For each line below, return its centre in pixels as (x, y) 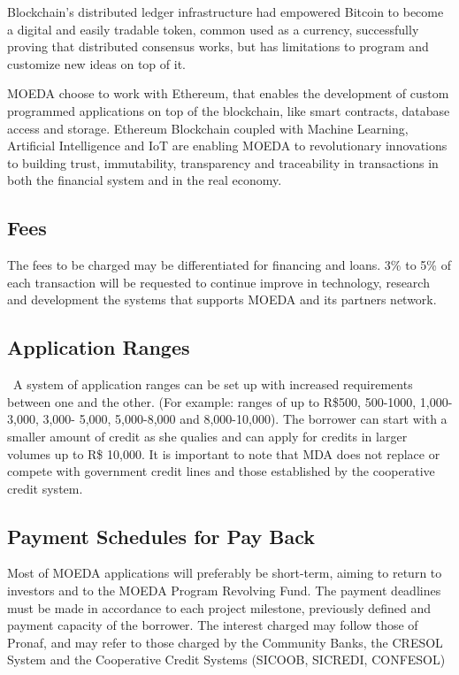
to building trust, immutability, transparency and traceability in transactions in (223, 162)
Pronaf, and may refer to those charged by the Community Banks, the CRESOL (225, 642)
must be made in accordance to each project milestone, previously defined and (219, 607)
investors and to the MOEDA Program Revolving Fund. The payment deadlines (224, 591)
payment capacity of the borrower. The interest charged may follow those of (213, 625)
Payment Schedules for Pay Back (161, 536)
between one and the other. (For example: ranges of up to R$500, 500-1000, (212, 401)
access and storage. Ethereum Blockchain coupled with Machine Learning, (208, 128)
